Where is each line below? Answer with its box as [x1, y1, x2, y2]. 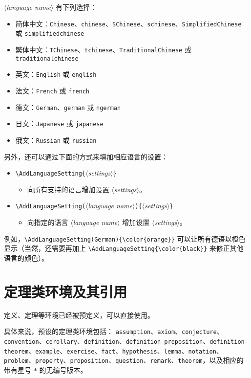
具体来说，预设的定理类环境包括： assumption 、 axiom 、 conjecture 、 [4, 326, 224, 336]
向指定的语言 [27, 217, 68, 227]
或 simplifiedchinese [15, 28, 84, 38]
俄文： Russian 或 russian [15, 134, 97, 145]
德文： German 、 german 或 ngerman [15, 102, 121, 112]
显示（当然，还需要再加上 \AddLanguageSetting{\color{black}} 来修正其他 [4, 243, 244, 253]
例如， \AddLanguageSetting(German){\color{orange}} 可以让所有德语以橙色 [4, 233, 246, 244]
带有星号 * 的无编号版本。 [4, 364, 87, 375]
